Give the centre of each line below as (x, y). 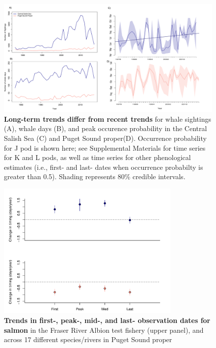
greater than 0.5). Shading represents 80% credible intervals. (95, 176)
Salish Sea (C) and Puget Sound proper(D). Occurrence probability (105, 138)
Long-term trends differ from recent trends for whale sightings (108, 119)
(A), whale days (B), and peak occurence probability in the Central (106, 128)
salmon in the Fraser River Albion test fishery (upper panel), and (104, 330)
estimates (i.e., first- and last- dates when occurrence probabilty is (104, 167)
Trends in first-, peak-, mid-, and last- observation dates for (107, 320)
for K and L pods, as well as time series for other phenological (97, 157)
